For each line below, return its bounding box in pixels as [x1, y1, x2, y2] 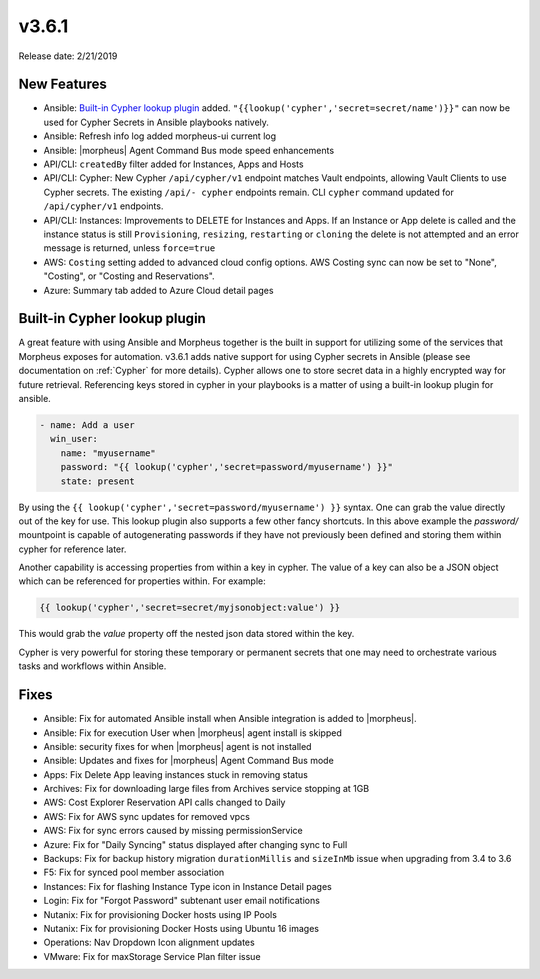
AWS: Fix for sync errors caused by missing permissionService [43, 825, 304, 837]
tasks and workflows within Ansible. [18, 660, 167, 672]
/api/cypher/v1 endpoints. [43, 200, 164, 212]
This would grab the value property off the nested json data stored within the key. [18, 628, 355, 640]
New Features [18, 76, 107, 93]
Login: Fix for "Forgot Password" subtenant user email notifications [43, 895, 320, 907]
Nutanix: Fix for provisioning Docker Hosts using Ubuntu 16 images [43, 923, 320, 934]
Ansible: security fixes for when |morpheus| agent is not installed [43, 740, 312, 752]
